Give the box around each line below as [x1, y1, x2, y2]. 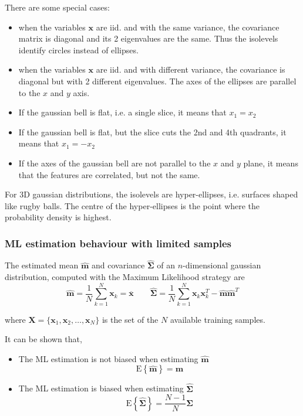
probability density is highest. [5, 211, 112, 223]
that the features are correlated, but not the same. [18, 168, 200, 180]
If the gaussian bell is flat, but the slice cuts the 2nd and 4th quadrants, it [18, 125, 287, 138]
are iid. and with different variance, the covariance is [96, 63, 285, 76]
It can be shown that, [5, 333, 82, 345]
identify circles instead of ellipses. [18, 43, 139, 56]
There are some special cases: [5, 1, 110, 13]
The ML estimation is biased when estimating [18, 382, 184, 394]
